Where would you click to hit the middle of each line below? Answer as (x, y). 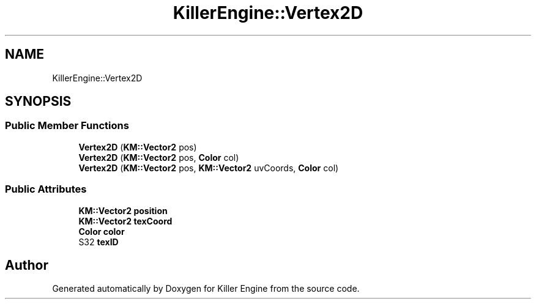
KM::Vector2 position (123, 210)
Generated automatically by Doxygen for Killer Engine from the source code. (206, 289)
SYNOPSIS (38, 102)
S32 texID (99, 242)
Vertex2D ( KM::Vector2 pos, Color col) (159, 157)
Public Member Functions (67, 126)
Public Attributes (46, 189)
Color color (102, 231)
